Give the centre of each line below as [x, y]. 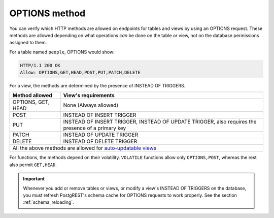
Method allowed [32, 96]
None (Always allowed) [91, 105]
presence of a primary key [95, 128]
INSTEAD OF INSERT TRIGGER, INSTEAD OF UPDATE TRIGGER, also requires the [160, 122]
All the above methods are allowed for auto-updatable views [84, 148]
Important [34, 179]
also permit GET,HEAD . [33, 165]
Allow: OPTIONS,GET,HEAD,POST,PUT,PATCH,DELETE [80, 73]
